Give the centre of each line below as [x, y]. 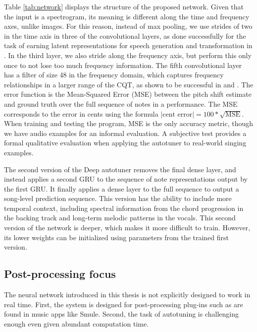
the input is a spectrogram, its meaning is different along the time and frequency [127, 16]
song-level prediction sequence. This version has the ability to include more [118, 198]
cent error [178, 114]
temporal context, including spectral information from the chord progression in [124, 208]
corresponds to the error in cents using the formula [81, 113]
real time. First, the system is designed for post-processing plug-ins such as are [124, 304]
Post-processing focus [60, 274]
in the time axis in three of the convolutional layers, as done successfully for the [125, 35]
